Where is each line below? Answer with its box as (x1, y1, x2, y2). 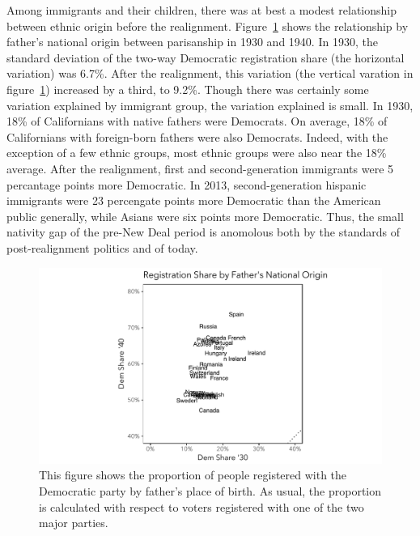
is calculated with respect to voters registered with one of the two (39, 498, 364, 515)
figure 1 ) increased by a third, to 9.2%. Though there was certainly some (6, 80, 369, 97)
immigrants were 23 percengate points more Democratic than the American (6, 192, 381, 209)
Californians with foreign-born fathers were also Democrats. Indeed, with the (6, 128, 388, 145)
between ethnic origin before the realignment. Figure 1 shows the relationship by (6, 17, 409, 34)
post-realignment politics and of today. (6, 239, 198, 256)
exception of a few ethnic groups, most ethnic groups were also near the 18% (6, 144, 387, 161)
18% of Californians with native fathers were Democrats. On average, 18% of (6, 113, 388, 130)
